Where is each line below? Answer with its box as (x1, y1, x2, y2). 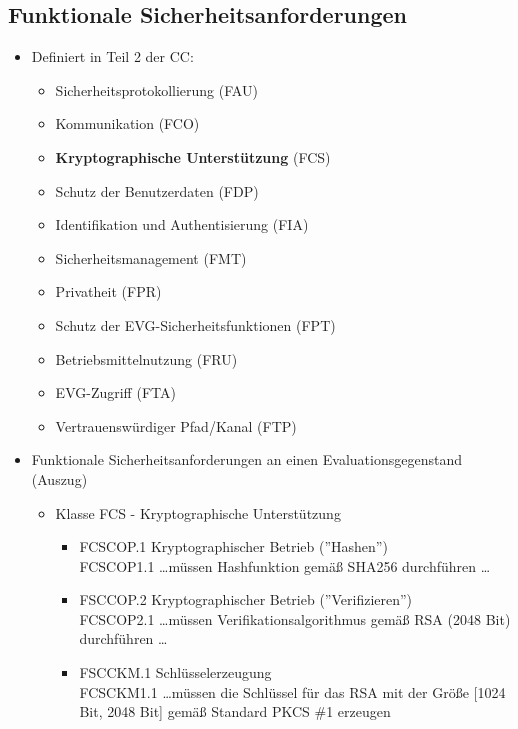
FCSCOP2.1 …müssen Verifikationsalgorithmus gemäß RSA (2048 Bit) (79, 608, 511, 629)
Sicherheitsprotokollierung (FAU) (55, 79, 258, 100)
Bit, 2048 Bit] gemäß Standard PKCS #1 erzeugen (79, 701, 391, 722)
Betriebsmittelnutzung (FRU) (55, 348, 238, 369)
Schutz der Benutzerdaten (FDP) (55, 180, 259, 201)
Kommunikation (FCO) (55, 113, 200, 134)
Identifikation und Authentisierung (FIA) (55, 214, 309, 235)
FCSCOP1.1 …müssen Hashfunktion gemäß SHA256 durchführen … (79, 555, 491, 576)
